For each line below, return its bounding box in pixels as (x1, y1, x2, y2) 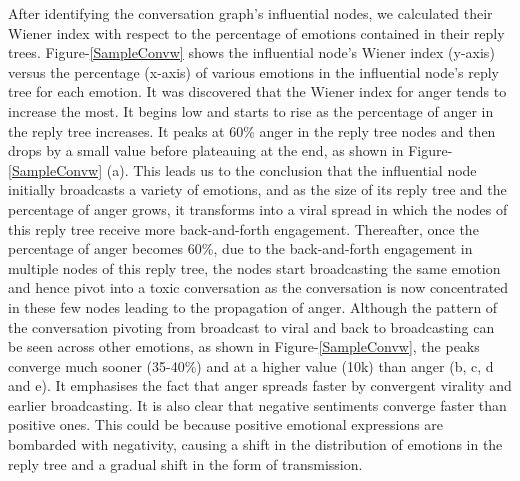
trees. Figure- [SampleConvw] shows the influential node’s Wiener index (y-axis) (8, 42, 495, 63)
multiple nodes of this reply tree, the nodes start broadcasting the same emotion (8, 257, 501, 278)
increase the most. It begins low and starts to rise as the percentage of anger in (8, 100, 494, 121)
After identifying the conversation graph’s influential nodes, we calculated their (8, 3, 493, 23)
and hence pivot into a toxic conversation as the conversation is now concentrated (8, 277, 509, 298)
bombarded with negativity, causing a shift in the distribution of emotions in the (8, 434, 503, 455)
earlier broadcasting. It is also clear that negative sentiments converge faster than (8, 394, 507, 415)
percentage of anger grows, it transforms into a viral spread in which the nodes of (8, 198, 508, 219)
